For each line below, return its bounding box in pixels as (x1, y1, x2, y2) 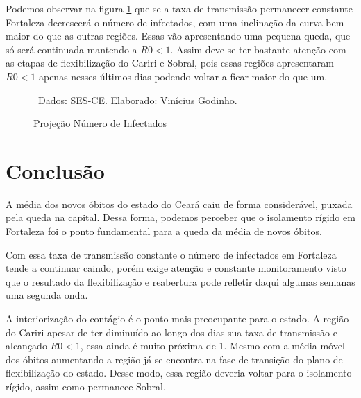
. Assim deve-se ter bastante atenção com (170, 42, 346, 56)
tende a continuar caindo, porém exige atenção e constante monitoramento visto (6, 261, 346, 275)
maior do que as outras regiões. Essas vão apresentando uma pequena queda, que (6, 28, 351, 43)
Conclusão (6, 156, 105, 184)
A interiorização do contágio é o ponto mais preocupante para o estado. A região (6, 311, 349, 326)
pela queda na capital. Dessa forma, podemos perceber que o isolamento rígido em (6, 210, 355, 225)
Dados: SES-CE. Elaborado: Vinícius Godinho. (37, 92, 237, 107)
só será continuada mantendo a (6, 42, 137, 56)
